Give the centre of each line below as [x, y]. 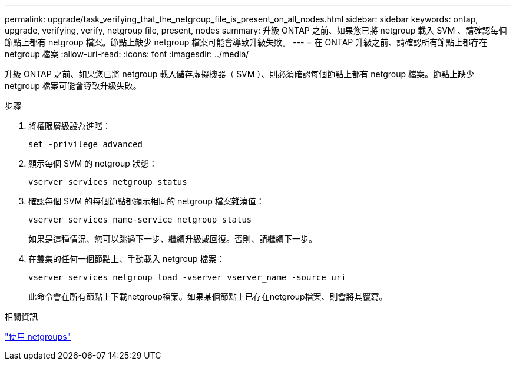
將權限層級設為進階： [70, 126]
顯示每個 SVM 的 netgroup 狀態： [93, 163]
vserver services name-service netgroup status [140, 220]
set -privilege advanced [85, 144]
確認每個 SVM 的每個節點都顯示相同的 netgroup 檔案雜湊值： [146, 201]
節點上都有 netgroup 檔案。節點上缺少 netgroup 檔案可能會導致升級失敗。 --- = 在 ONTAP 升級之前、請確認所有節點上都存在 [246, 42]
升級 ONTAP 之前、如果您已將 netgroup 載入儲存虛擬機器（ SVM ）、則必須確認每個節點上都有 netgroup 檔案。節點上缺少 [239, 74]
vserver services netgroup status [108, 182]
